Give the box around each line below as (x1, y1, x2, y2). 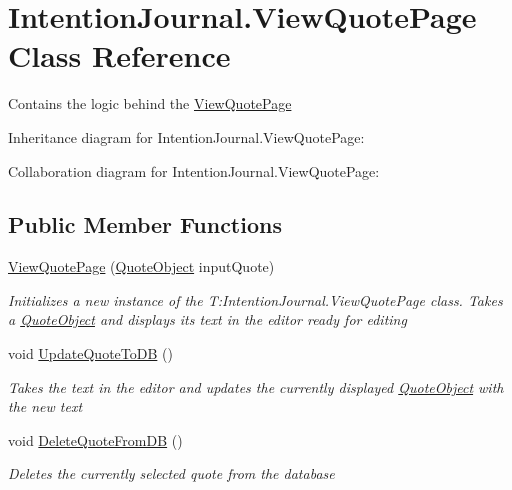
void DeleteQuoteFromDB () (8, 429, 183, 450)
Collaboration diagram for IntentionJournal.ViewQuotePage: (8, 160, 380, 181)
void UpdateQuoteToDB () (8, 343, 173, 364)
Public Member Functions (8, 209, 282, 240)
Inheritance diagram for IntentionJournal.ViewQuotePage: (8, 126, 365, 147)
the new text (8, 396, 83, 417)
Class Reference (8, 35, 231, 76)
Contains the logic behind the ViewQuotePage (8, 93, 292, 114)
